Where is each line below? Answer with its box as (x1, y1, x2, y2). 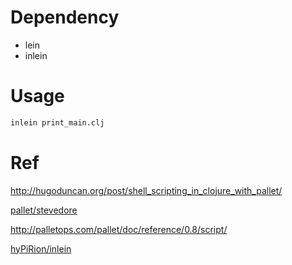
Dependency (10, 6, 120, 29)
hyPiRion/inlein (10, 242, 72, 255)
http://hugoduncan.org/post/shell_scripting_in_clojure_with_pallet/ (10, 184, 283, 196)
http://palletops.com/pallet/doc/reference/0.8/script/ (10, 223, 228, 235)
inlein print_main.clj (10, 117, 105, 128)
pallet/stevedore (10, 204, 78, 216)
